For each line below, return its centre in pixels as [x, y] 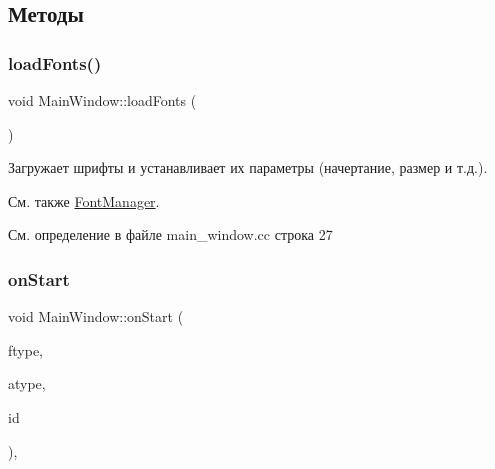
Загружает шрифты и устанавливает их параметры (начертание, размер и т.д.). [248, 167]
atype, [27, 383]
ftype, [26, 349]
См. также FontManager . [84, 200]
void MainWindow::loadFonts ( [102, 100]
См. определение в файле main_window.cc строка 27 [170, 234]
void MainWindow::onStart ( [96, 316]
